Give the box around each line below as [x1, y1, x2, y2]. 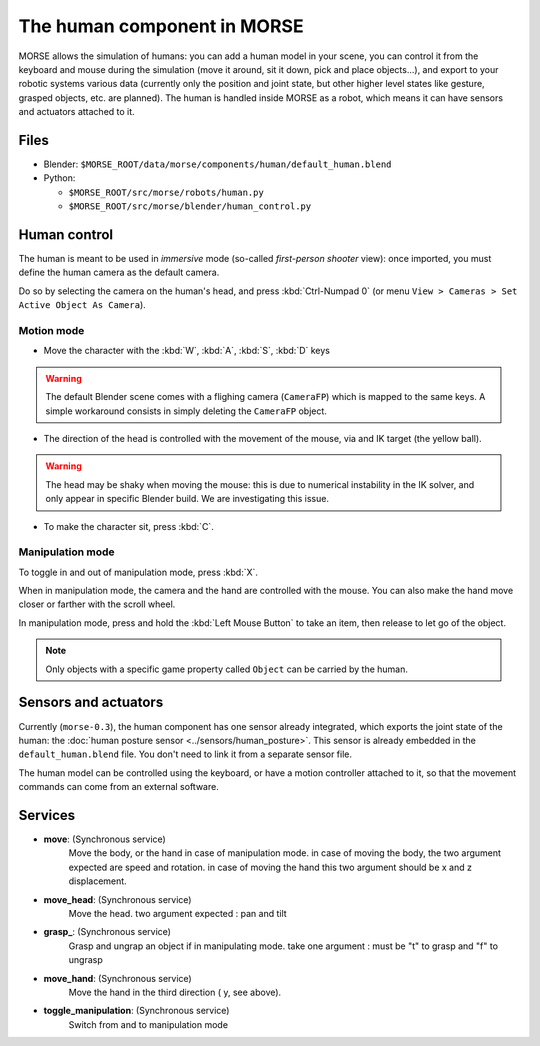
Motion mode [18, 324, 85, 338]
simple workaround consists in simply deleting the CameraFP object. [45, 405, 327, 417]
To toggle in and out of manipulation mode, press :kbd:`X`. [18, 566, 259, 578]
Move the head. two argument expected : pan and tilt [68, 907, 287, 919]
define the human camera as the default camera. [18, 266, 220, 279]
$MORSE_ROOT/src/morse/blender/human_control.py [68, 201, 312, 212]
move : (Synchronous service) [43, 833, 167, 845]
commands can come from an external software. [18, 781, 219, 793]
